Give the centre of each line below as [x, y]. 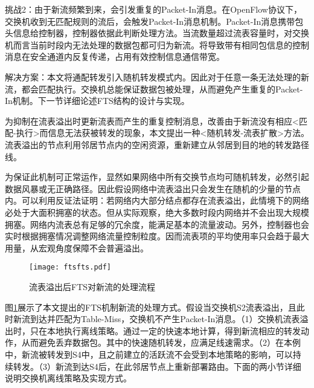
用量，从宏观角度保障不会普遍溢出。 [77, 247]
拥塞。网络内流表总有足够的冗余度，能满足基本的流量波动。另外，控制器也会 [157, 224]
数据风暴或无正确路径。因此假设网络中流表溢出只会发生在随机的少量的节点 [153, 188]
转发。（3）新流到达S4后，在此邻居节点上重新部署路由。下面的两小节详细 [157, 366]
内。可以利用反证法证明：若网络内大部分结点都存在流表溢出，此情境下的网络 [157, 200]
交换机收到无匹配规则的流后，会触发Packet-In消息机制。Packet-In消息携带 [150, 21]
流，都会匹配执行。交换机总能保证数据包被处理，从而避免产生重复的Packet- [154, 89]
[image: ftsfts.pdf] [70, 267]
